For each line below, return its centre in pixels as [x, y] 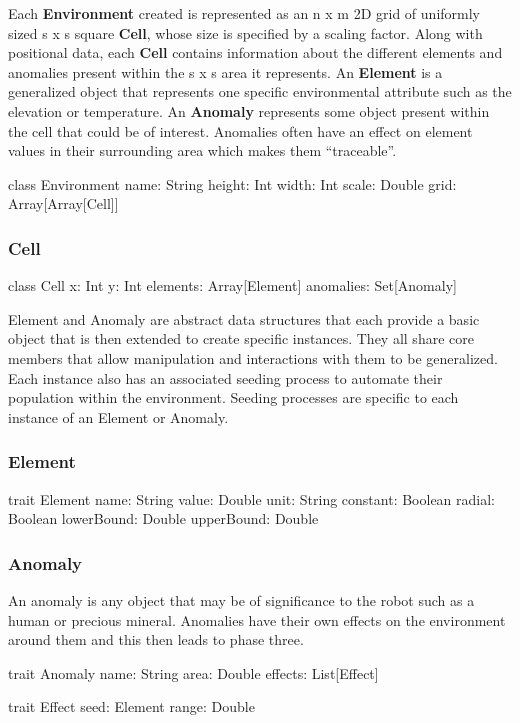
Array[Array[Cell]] [63, 203]
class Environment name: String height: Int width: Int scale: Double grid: [232, 183]
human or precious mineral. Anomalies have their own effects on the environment [257, 619]
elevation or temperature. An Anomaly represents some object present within [249, 110]
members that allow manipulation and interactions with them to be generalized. [253, 357]
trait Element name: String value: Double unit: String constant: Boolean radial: [252, 498]
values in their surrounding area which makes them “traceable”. [202, 150]
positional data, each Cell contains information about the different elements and [255, 52]
